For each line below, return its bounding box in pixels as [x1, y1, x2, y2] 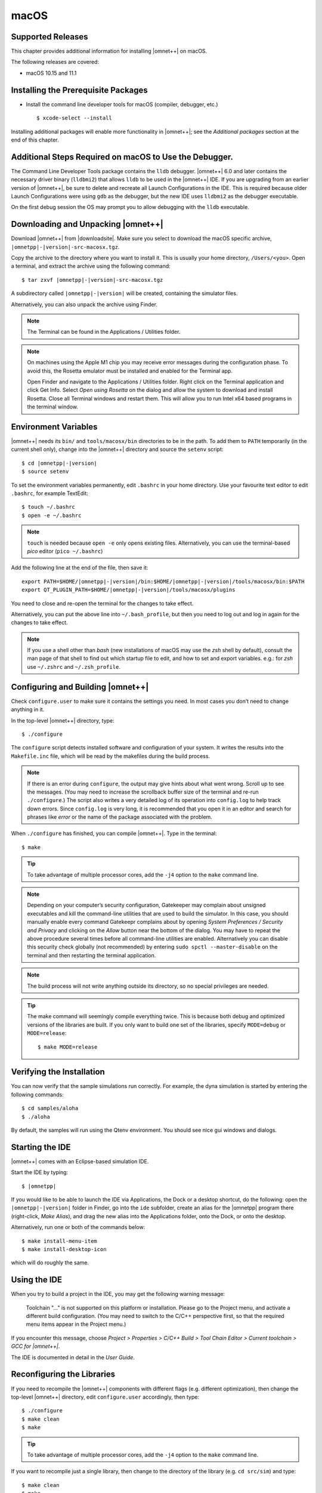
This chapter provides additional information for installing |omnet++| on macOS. [11, 48, 208, 55]
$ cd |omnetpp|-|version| [21, 460, 98, 466]
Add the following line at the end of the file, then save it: [11, 564, 148, 572]
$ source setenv [21, 468, 69, 475]
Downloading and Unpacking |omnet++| [11, 219, 164, 229]
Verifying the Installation [11, 1067, 106, 1077]
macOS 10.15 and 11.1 [26, 69, 77, 76]
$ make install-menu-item [21, 1237, 98, 1245]
